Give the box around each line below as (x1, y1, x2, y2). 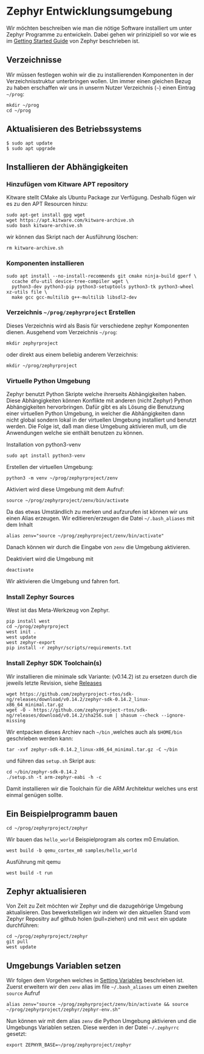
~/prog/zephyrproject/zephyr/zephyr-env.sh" (6, 1007, 121, 1013)
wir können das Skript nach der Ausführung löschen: (6, 233, 138, 241)
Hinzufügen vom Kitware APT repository (6, 180, 129, 188)
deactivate (6, 567, 34, 573)
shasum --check (120, 712, 159, 718)
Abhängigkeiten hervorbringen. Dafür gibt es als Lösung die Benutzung (6, 403, 185, 411)
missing (6, 717, 26, 724)
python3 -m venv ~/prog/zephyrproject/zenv (6, 475, 118, 481)
